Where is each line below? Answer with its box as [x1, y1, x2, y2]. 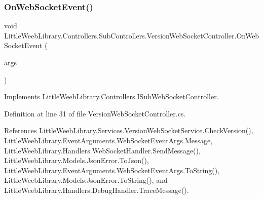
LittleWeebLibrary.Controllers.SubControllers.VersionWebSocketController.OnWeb [4, 30, 259, 41]
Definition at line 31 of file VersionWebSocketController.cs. [4, 108, 186, 118]
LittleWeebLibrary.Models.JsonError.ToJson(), [4, 155, 149, 166]
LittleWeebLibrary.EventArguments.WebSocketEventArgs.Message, [4, 135, 213, 145]
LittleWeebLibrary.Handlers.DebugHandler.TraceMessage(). [4, 184, 189, 195]
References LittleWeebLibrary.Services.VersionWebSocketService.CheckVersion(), [4, 125, 253, 136]
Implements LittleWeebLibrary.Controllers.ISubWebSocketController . [4, 91, 219, 102]
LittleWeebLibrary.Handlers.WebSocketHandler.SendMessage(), [4, 145, 201, 155]
